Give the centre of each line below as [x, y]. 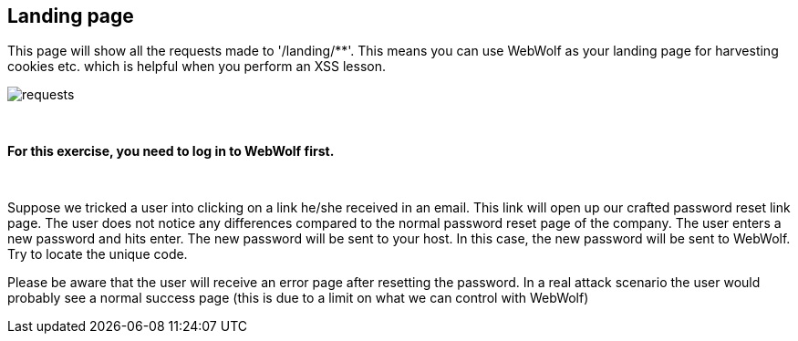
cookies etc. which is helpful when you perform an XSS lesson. [197, 67]
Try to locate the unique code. [98, 254]
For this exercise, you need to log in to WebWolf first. [171, 151]
